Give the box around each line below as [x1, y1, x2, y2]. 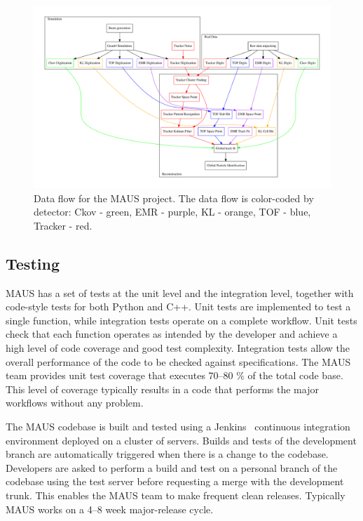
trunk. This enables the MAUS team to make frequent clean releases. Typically [6, 487, 345, 502]
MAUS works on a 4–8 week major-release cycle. [6, 501, 214, 516]
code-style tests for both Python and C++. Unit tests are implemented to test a [6, 299, 351, 314]
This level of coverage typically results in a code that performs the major [6, 381, 319, 396]
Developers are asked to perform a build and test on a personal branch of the [6, 460, 338, 475]
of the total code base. [247, 368, 343, 383]
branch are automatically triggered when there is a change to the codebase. [6, 447, 329, 461]
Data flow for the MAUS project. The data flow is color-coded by [34, 190, 314, 205]
